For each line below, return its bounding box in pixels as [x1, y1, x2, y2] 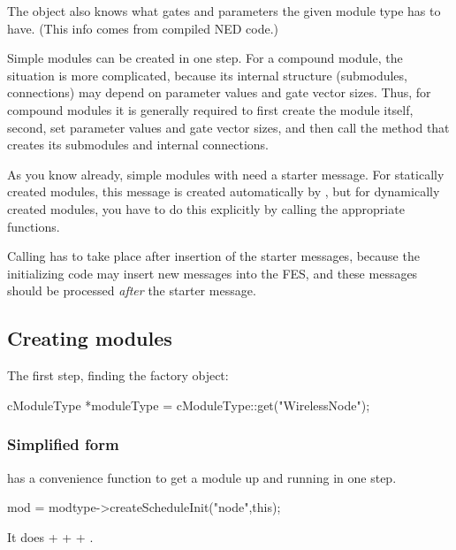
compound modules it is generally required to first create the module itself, [7, 100, 414, 118]
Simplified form [7, 433, 119, 455]
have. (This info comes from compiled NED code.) [7, 19, 279, 37]
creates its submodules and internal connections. [7, 135, 270, 154]
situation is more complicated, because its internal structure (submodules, [7, 65, 407, 84]
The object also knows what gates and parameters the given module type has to [7, 2, 441, 19]
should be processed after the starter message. [7, 281, 256, 300]
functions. [7, 217, 60, 235]
